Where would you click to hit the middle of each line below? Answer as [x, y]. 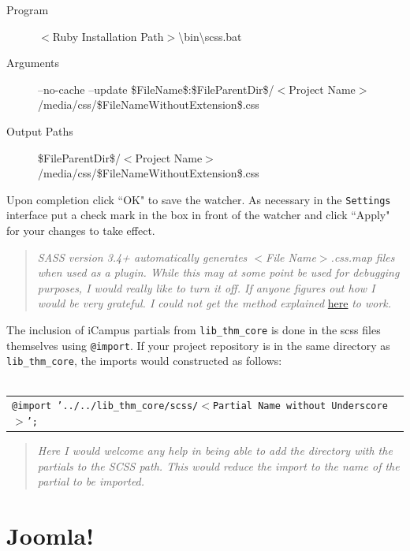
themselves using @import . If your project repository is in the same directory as [198, 345]
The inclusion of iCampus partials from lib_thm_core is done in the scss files [194, 329]
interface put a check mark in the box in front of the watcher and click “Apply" [198, 215]
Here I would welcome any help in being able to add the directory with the [215, 450]
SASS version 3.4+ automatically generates [142, 257]
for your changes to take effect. [81, 230]
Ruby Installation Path [108, 36]
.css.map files [363, 257]
